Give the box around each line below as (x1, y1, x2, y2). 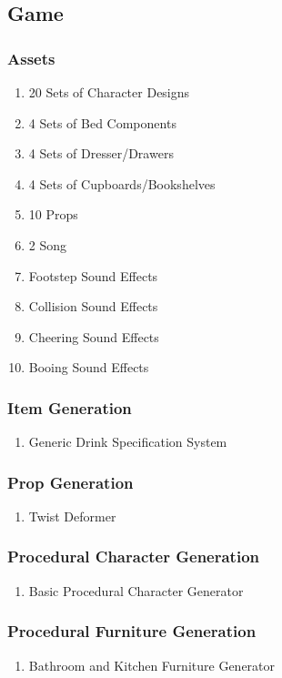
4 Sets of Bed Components (28, 113, 176, 132)
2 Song (28, 235, 67, 254)
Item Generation (7, 396, 132, 419)
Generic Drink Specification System (28, 432, 227, 451)
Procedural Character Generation (7, 545, 259, 568)
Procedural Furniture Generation (7, 620, 257, 643)
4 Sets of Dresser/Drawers (28, 144, 174, 163)
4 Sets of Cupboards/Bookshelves (28, 174, 216, 193)
